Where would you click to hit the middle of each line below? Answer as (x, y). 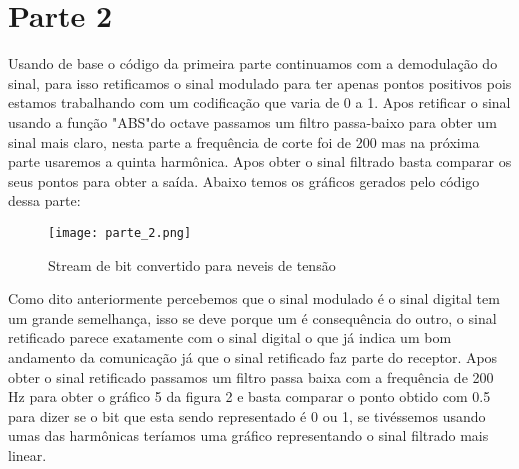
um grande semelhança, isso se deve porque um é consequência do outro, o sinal (252, 317)
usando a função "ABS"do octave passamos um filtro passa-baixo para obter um (252, 121)
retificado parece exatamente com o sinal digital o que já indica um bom (230, 337)
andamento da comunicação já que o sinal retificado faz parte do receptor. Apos (253, 356)
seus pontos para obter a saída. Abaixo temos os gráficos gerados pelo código (244, 180)
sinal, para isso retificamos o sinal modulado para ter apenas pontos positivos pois (260, 82)
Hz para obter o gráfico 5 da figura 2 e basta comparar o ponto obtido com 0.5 (249, 396)
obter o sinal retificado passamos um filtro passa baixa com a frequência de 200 (251, 376)
